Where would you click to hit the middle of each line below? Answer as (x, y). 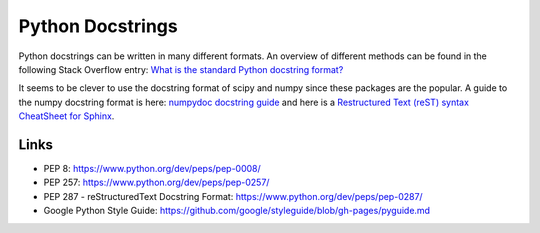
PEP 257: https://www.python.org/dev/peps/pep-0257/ (156, 182)
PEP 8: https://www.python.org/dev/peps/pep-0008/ (152, 169)
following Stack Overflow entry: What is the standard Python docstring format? (181, 69)
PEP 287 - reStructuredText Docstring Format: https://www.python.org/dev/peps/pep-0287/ (233, 196)
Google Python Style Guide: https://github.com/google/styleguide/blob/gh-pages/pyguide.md (236, 211)
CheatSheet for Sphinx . (66, 116)
